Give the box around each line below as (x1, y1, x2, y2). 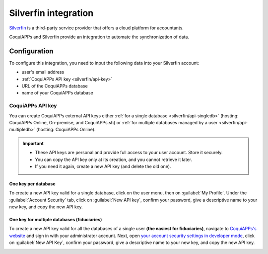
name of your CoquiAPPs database (21, 90, 94, 96)
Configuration (9, 47, 54, 55)
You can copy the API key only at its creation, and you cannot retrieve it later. (35, 157, 192, 163)
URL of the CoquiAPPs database (21, 83, 88, 89)
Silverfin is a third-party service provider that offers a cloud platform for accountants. (9, 25, 184, 31)
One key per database (9, 180, 56, 186)
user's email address (21, 69, 65, 75)
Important (22, 140, 44, 146)
